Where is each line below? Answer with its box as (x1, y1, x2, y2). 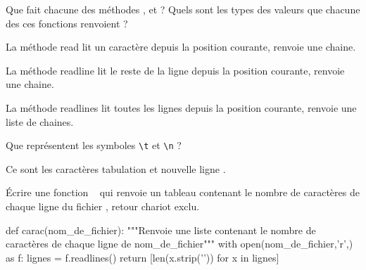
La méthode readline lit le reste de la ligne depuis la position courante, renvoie (6, 63, 345, 77)
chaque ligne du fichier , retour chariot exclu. (6, 199, 200, 213)
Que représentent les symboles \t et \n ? (6, 138, 182, 153)
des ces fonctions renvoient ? (6, 15, 128, 30)
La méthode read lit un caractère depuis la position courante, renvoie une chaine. (6, 39, 356, 54)
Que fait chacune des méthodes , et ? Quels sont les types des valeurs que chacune (6, 2, 360, 16)
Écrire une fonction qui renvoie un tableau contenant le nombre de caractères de (6, 185, 360, 200)
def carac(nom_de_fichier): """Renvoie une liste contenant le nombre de (6, 222, 316, 237)
